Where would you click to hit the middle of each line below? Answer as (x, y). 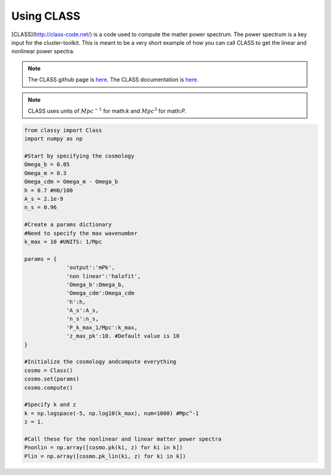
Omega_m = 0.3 (45, 173)
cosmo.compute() (49, 387)
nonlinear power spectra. (43, 51)
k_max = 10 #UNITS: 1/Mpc (63, 241)
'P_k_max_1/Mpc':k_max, (102, 327)
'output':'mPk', (91, 268)
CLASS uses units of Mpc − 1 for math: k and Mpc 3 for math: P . (107, 111)
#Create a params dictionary (68, 225)
